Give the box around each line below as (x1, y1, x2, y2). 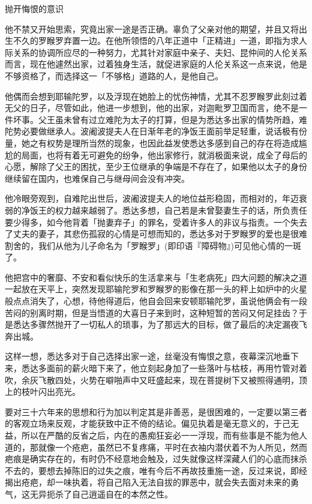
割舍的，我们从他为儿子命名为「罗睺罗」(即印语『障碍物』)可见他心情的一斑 (5, 239, 301, 251)
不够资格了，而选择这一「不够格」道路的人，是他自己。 (5, 69, 223, 82)
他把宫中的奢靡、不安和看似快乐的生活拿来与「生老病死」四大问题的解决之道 (5, 271, 307, 283)
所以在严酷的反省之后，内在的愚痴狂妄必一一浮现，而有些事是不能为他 (21, 429, 299, 441)
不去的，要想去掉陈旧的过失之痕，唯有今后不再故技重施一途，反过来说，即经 (5, 464, 307, 476)
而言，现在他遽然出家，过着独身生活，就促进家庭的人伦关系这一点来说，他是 (5, 58, 307, 70)
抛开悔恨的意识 (5, 2, 64, 14)
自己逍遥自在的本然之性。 (71, 487, 173, 500)
